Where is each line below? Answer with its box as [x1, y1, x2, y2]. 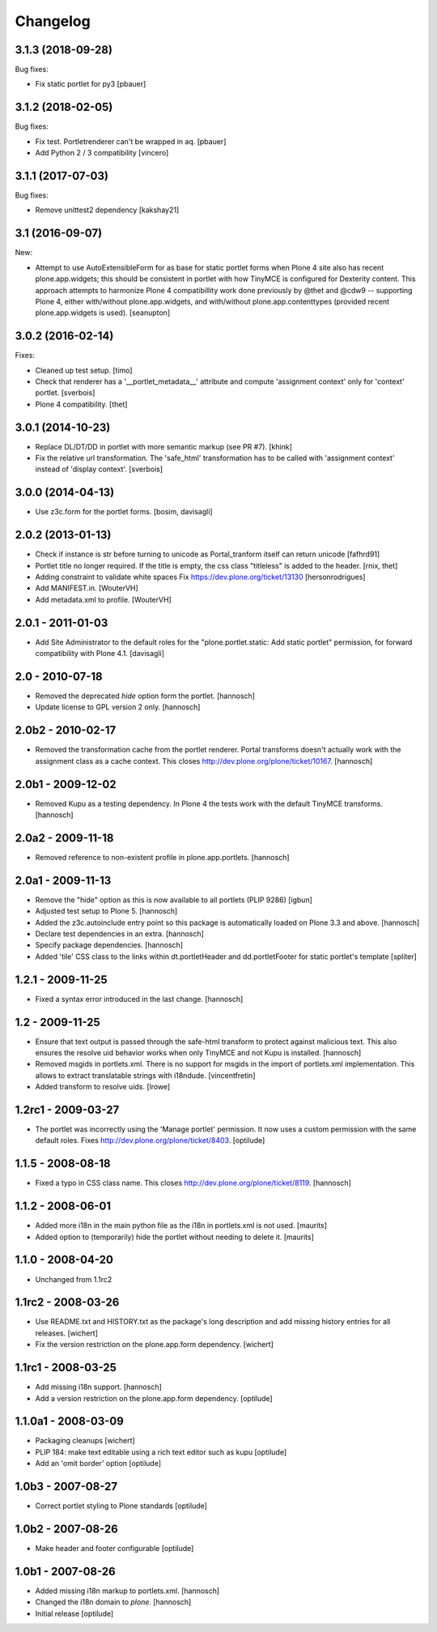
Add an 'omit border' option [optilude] [35, 1459, 162, 1468]
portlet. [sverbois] [35, 388, 95, 398]
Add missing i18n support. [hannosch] [35, 1382, 162, 1392]
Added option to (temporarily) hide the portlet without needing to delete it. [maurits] [35, 1232, 315, 1242]
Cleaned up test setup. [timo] [35, 365, 133, 375]
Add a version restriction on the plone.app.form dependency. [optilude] [35, 1393, 273, 1403]
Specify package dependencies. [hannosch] [35, 940, 184, 950]
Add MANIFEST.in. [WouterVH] [35, 583, 139, 593]
